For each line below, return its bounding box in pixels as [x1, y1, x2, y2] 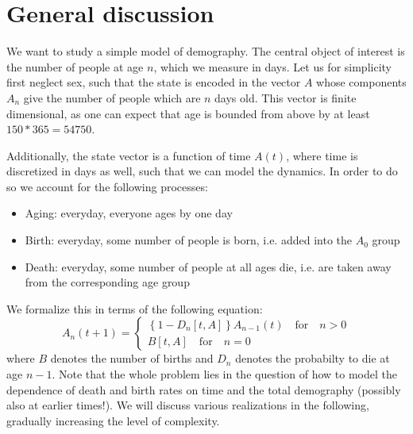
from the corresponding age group [25, 274, 190, 290]
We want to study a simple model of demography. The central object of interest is [6, 43, 405, 60]
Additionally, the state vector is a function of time [6, 147, 251, 163]
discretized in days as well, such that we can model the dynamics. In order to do [6, 163, 398, 179]
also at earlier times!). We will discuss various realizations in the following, [6, 397, 369, 413]
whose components [316, 74, 407, 90]
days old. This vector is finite [214, 89, 357, 106]
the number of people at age [6, 58, 144, 75]
